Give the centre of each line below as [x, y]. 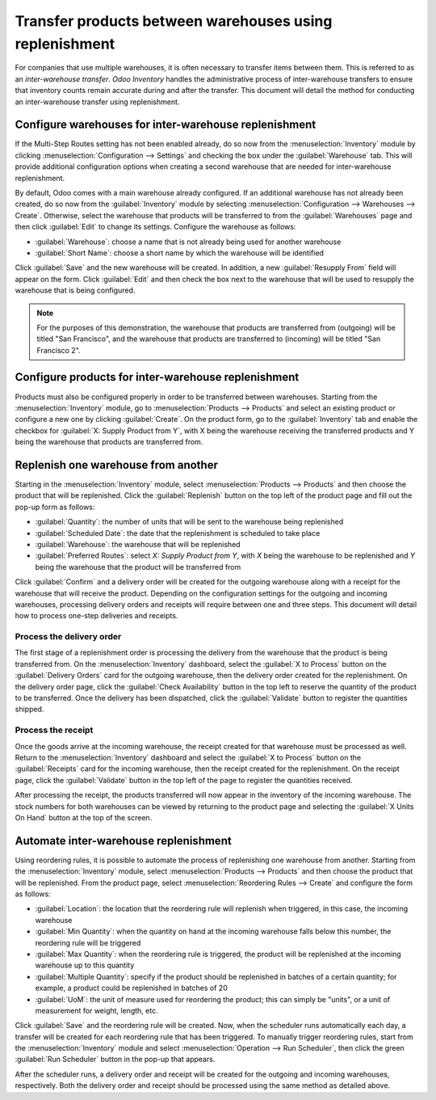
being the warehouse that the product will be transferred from [138, 567]
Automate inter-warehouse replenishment [123, 841]
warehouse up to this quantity [85, 965]
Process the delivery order [68, 637]
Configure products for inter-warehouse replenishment [157, 377]
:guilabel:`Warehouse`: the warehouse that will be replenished [138, 544]
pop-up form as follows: [55, 507]
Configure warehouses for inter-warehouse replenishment [166, 125]
